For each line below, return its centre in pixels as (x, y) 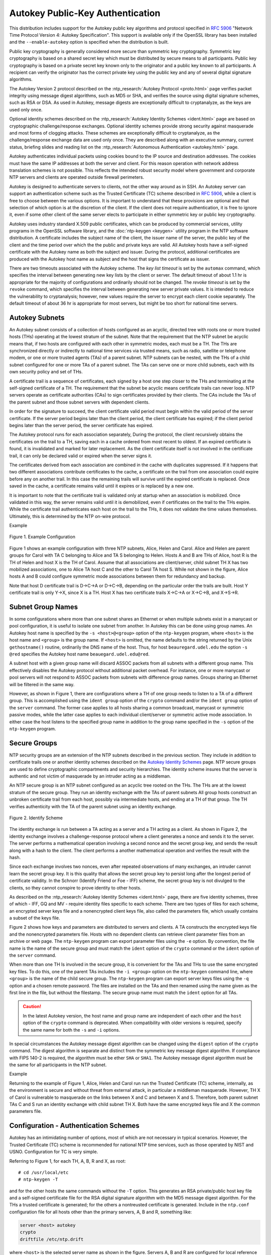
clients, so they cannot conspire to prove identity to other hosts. (75, 888)
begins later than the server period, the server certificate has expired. (81, 425)
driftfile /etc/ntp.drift (52, 1239)
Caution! (32, 1007)
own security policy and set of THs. (46, 372)
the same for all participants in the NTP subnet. (58, 1065)
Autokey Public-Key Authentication (85, 13)
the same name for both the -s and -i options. (72, 1030)
